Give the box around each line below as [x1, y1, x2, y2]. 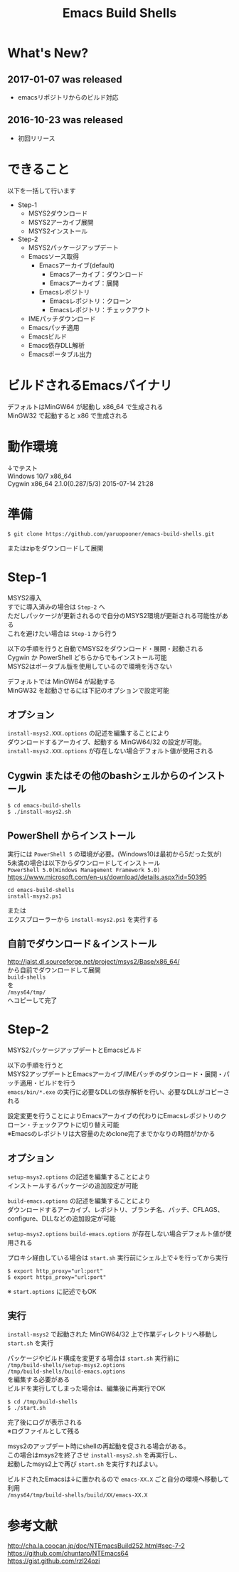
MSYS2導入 [7, 593, 42, 602]
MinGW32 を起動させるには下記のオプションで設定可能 [7, 686, 169, 694]
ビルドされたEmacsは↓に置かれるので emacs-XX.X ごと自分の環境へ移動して [7, 1475, 230, 1484]
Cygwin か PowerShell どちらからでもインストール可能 [7, 653, 167, 662]
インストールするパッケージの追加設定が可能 [7, 1181, 139, 1189]
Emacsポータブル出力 [28, 350, 92, 359]
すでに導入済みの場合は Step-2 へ [7, 602, 105, 611]
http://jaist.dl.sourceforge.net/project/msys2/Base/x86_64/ [7, 957, 180, 965]
